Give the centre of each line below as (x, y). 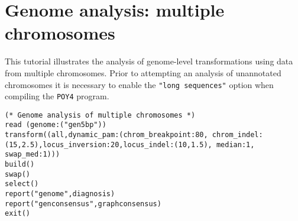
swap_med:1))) (33, 155)
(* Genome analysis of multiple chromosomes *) (100, 115)
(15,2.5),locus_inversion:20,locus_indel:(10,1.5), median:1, (130, 144)
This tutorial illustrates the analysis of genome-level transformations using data (149, 61)
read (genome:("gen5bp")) (56, 125)
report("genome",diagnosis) (60, 194)
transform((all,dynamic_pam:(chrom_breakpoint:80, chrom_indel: (134, 135)
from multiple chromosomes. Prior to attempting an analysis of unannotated (143, 72)
